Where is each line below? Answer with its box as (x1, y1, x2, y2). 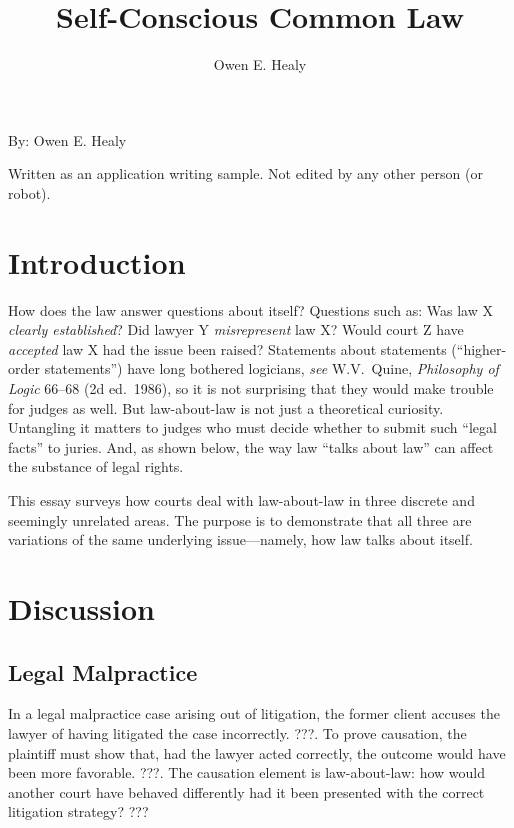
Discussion (8, 587, 155, 628)
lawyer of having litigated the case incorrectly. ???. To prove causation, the (8, 722, 467, 743)
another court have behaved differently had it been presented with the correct (8, 781, 485, 802)
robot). (8, 182, 51, 203)
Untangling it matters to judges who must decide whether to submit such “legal (8, 417, 497, 438)
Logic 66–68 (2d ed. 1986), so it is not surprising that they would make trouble (8, 378, 494, 398)
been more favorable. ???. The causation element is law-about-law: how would (8, 762, 485, 783)
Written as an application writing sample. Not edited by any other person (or (8, 163, 483, 184)
